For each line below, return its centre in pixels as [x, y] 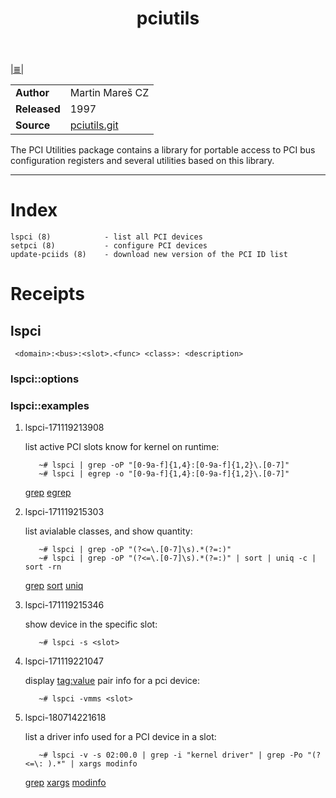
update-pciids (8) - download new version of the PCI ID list [149, 255]
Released [38, 109]
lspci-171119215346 [64, 605]
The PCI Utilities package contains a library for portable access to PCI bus [163, 150]
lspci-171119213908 [64, 428]
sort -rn [43, 567]
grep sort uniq [54, 586]
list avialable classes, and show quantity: [108, 531]
